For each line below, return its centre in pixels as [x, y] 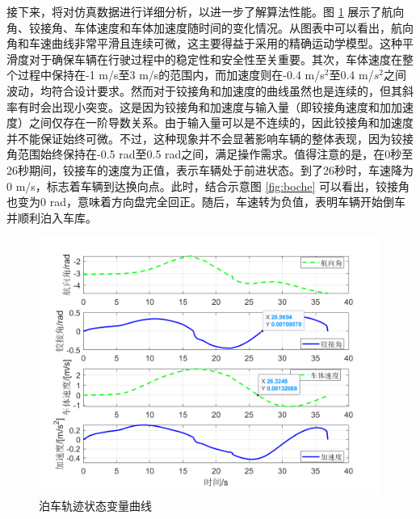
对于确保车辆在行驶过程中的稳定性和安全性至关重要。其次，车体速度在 [215, 59]
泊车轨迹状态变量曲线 [95, 505]
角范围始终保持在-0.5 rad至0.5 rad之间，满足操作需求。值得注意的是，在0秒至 [210, 154]
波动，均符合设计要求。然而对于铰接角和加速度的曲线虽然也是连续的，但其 [204, 90]
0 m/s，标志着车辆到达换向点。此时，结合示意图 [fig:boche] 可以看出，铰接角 [208, 186]
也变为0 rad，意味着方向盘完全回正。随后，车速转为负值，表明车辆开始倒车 [206, 202]
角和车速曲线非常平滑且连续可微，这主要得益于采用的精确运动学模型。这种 [204, 43]
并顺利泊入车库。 [52, 217]
